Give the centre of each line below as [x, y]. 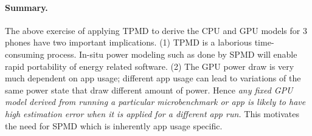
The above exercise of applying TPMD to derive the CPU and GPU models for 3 [156, 30]
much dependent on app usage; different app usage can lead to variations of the [153, 78]
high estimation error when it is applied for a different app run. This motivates [152, 113]
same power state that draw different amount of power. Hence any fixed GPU [149, 90]
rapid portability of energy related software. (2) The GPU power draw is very [150, 66]
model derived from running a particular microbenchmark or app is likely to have [155, 102]
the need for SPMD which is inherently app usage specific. [114, 125]
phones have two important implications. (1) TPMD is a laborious [129, 42]
